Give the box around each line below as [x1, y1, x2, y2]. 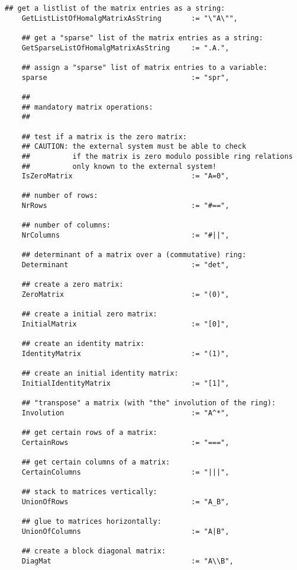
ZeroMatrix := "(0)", [21, 290, 230, 299]
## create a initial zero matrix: [21, 310, 157, 319]
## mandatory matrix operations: [21, 103, 153, 111]
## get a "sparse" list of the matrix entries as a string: [21, 33, 263, 42]
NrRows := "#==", [21, 201, 230, 210]
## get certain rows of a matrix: [21, 428, 157, 437]
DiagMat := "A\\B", [21, 556, 234, 565]
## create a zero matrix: [21, 280, 124, 289]
